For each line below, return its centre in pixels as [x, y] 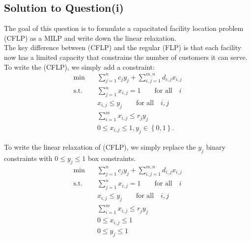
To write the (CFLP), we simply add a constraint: [79, 67]
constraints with [28, 158]
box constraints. [112, 158]
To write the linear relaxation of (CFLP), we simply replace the [100, 147]
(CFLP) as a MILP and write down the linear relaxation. [90, 38]
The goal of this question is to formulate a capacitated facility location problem [124, 28]
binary [216, 147]
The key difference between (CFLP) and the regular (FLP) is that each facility [123, 47]
